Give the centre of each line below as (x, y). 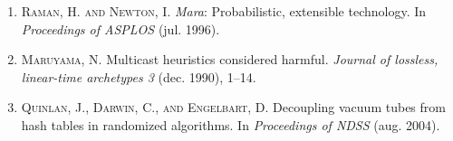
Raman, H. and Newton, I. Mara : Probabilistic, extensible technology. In (224, 11)
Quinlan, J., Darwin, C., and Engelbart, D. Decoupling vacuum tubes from (233, 107)
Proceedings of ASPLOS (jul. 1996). (120, 28)
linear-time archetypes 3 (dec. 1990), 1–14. (139, 76)
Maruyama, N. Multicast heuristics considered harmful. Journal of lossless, (230, 59)
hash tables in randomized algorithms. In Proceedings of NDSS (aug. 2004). (231, 124)
